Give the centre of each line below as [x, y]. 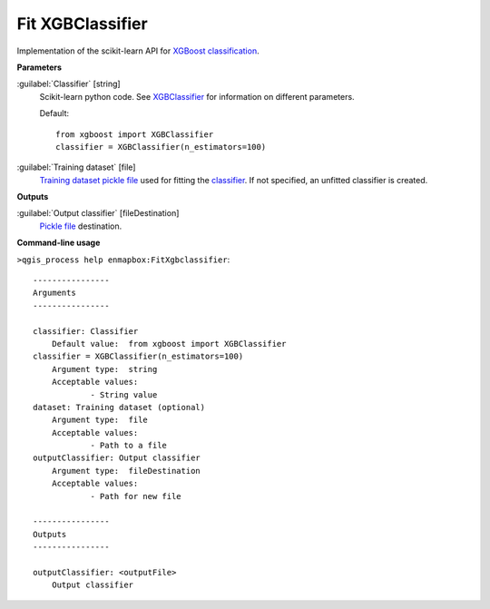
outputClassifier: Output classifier [117, 458]
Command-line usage [59, 243]
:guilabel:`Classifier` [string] [69, 84]
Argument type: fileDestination [126, 471]
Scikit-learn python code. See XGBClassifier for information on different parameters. [197, 96]
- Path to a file [129, 446]
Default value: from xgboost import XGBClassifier [169, 344]
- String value [124, 394]
